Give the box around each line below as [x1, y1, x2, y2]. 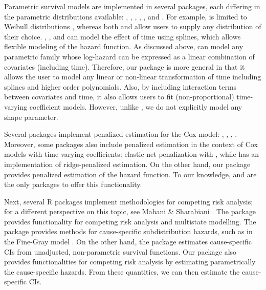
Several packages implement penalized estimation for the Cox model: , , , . [4, 129, 237, 139]
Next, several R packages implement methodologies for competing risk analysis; [4, 196, 253, 206]
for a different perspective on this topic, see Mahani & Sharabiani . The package [4, 206, 256, 217]
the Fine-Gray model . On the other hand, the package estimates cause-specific [4, 236, 252, 247]
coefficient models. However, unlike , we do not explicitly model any [29, 101, 242, 112]
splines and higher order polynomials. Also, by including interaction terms [4, 81, 237, 92]
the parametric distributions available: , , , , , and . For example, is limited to [4, 11, 247, 22]
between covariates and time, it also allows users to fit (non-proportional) [4, 91, 234, 102]
